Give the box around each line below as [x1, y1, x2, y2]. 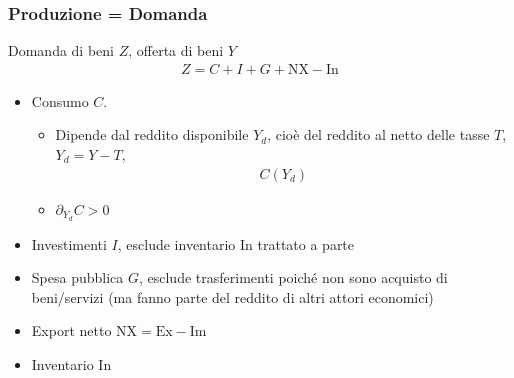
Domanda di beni [8, 40, 114, 61]
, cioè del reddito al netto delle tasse [267, 124, 490, 145]
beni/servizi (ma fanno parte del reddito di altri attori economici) [31, 286, 434, 307]
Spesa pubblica [31, 267, 124, 288]
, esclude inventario [117, 233, 236, 254]
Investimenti [31, 233, 107, 254]
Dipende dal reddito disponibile [55, 124, 249, 145]
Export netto [31, 320, 112, 341]
